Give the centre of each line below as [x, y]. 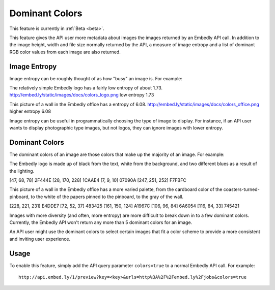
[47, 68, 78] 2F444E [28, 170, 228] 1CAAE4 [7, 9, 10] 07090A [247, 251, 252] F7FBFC [98, 180]
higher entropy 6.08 [30, 111]
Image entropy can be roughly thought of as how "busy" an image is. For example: [96, 78]
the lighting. [22, 171]
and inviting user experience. [40, 239]
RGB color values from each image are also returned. [65, 52]
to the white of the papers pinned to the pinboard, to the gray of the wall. [107, 197]
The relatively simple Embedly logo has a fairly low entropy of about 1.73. [86, 88]
